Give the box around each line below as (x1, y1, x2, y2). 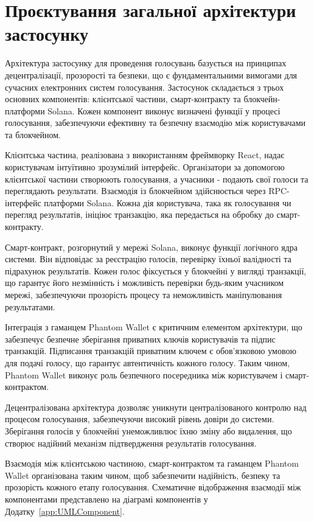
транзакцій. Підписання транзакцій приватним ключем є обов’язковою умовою (5, 344, 296, 357)
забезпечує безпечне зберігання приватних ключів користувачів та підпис (5, 332, 276, 345)
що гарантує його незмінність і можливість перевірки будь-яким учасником (5, 276, 284, 289)
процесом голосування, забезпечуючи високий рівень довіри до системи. (5, 412, 274, 425)
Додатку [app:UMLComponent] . (5, 504, 125, 517)
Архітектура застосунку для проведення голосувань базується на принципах (5, 57, 287, 69)
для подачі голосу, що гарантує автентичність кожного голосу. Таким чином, (5, 356, 290, 369)
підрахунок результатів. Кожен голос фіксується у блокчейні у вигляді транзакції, (5, 264, 307, 277)
